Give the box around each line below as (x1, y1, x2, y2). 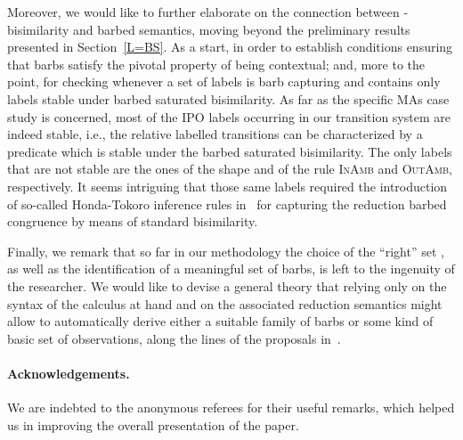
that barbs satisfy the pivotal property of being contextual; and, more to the (7, 54, 426, 73)
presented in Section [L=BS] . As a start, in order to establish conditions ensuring (7, 37, 453, 56)
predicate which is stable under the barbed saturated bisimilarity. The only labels (7, 142, 452, 160)
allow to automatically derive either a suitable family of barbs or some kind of (7, 312, 434, 330)
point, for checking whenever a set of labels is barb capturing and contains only (7, 72, 441, 91)
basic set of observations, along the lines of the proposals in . (7, 329, 341, 347)
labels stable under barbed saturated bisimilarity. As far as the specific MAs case (7, 89, 450, 108)
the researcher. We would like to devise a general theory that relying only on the (7, 276, 447, 295)
